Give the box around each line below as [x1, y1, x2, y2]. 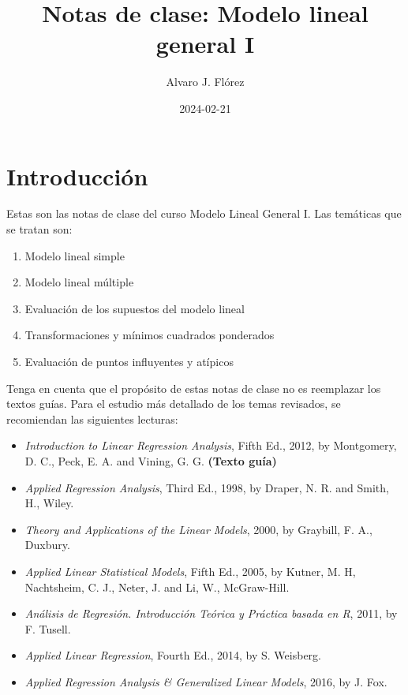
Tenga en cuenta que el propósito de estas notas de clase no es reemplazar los [6, 379, 381, 396]
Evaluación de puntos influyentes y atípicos [24, 353, 234, 369]
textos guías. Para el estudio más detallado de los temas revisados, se [6, 395, 341, 412]
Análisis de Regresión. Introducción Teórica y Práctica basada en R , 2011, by [24, 605, 398, 622]
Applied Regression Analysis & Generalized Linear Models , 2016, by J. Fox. [24, 673, 387, 689]
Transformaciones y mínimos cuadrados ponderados [24, 327, 275, 343]
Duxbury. [24, 536, 70, 553]
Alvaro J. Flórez [166, 73, 245, 90]
